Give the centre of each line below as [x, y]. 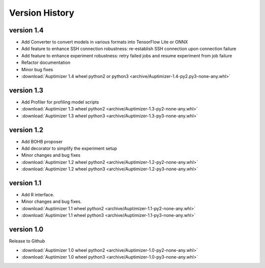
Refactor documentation [46, 63]
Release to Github [27, 241]
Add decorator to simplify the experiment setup [69, 148]
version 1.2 [26, 130]
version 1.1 [25, 183]
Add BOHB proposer [42, 141]
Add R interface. [38, 195]
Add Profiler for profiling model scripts [60, 102]
